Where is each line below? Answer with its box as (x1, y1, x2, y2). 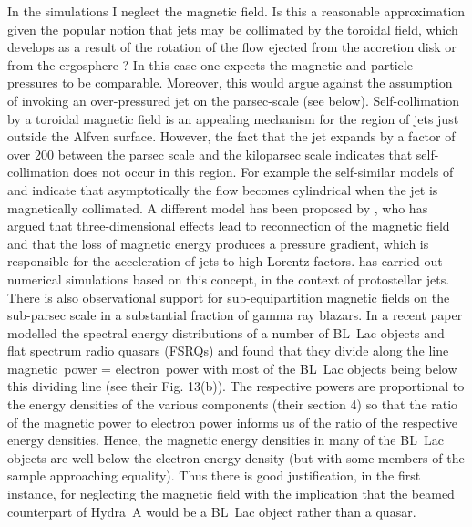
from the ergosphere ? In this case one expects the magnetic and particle (7, 55, 413, 74)
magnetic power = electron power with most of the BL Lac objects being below (7, 358, 457, 377)
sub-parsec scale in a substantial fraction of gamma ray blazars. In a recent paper (7, 305, 463, 325)
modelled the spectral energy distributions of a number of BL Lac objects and (7, 323, 445, 342)
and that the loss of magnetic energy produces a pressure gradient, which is (7, 233, 429, 253)
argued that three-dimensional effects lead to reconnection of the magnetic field (7, 216, 450, 235)
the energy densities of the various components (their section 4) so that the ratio (7, 395, 458, 414)
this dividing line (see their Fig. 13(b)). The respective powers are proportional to (7, 377, 465, 396)
